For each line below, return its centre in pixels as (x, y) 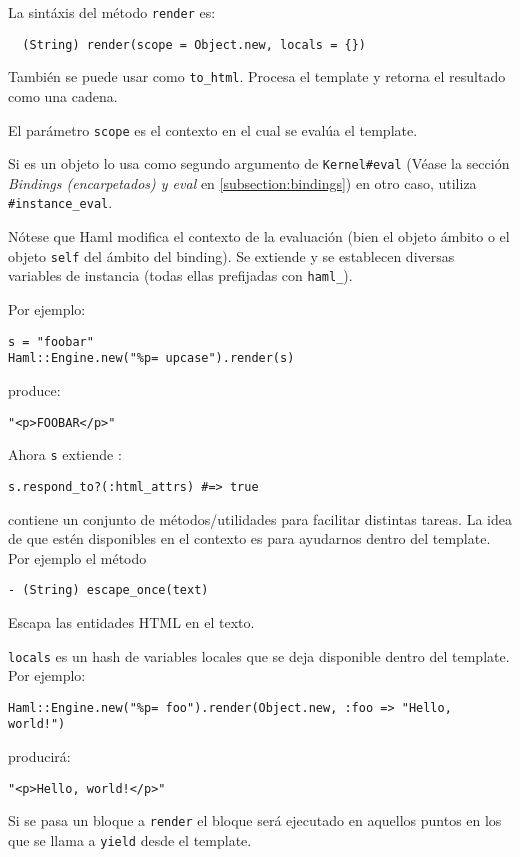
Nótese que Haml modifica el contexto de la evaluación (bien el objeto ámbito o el (259, 236)
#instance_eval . (60, 202)
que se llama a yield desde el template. (130, 840)
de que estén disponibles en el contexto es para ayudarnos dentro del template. (249, 538)
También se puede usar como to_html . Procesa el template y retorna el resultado (257, 76)
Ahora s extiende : (65, 454)
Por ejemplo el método (77, 557)
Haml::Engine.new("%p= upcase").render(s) (151, 358)
